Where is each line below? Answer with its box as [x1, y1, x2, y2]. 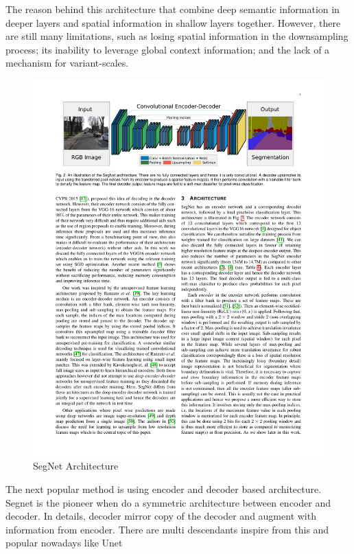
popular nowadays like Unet [5, 535, 123, 550]
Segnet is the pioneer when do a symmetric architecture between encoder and [5, 495, 331, 509]
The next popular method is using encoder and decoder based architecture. [5, 482, 322, 496]
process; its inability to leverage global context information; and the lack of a [5, 42, 330, 56]
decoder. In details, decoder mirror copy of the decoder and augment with [5, 509, 316, 523]
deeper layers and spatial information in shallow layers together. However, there [5, 15, 341, 30]
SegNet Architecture [33, 459, 119, 473]
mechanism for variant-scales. [5, 56, 129, 70]
